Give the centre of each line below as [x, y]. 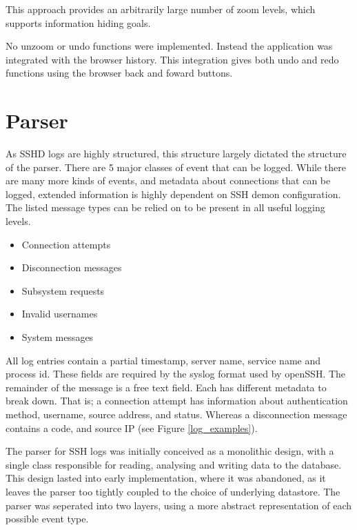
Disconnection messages [72, 267]
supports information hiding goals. [78, 22]
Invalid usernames [60, 314]
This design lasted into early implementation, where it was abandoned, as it [166, 478]
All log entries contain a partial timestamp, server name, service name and [163, 360]
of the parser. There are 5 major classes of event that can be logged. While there [176, 167]
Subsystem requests [63, 290]
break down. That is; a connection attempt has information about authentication [177, 401]
